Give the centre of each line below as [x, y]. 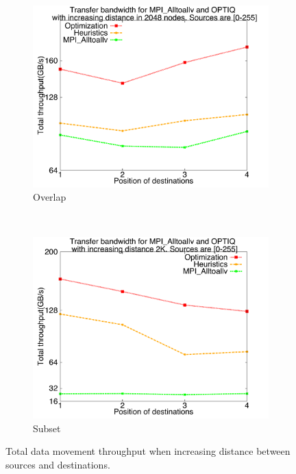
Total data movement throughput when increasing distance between [148, 451]
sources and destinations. [58, 464]
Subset [47, 428]
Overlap [50, 197]
